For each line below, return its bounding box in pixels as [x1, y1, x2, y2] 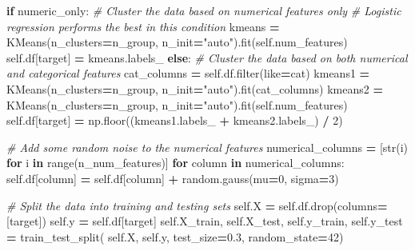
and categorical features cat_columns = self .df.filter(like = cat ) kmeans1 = [6, 65, 370, 82]
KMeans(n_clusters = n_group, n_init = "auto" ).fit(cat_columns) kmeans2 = [6, 80, 383, 97]
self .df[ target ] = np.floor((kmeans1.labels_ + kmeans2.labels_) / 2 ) [6, 112, 343, 129]
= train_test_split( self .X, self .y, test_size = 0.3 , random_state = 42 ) [6, 228, 344, 245]
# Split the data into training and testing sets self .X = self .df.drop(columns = [6, 197, 388, 213]
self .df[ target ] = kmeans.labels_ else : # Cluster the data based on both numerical [6, 49, 408, 66]
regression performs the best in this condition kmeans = [6, 18, 280, 34]
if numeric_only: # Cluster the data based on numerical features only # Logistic [6, 2, 401, 18]
